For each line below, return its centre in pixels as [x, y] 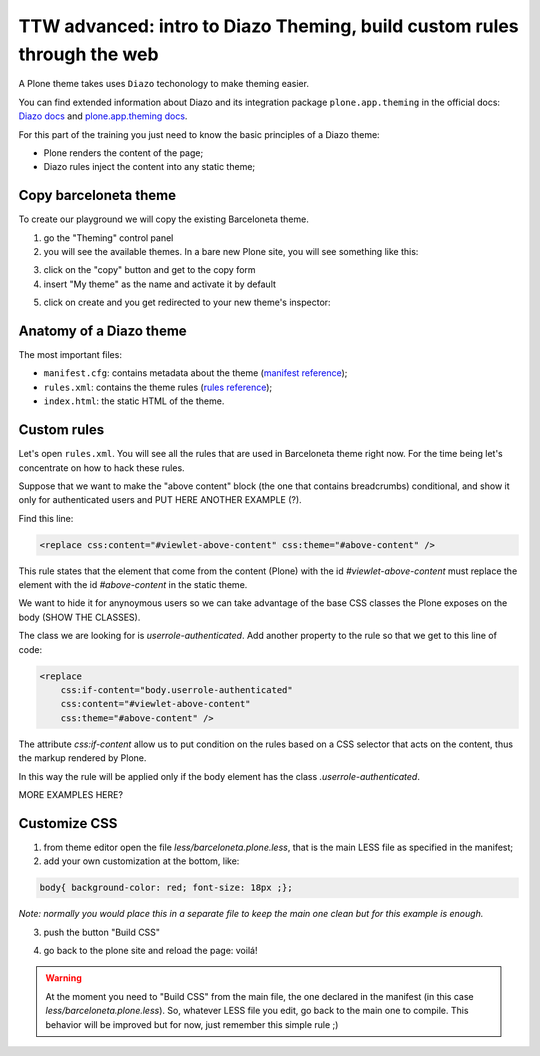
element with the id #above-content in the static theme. [133, 585]
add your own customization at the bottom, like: [141, 861]
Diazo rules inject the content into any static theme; [149, 167]
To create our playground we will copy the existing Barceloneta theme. [163, 219]
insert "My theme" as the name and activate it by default [160, 284]
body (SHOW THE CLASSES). [79, 617]
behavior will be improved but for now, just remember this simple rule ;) [192, 1024]
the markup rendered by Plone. [82, 758]
